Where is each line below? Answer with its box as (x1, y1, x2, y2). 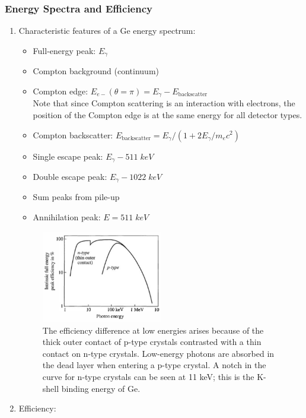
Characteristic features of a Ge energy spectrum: (18, 24, 196, 37)
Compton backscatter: (33, 128, 113, 141)
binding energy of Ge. (61, 382, 141, 394)
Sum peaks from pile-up (33, 191, 120, 203)
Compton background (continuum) (33, 65, 160, 77)
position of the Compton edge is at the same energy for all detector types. (33, 108, 302, 121)
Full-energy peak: (33, 44, 96, 56)
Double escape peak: (33, 170, 107, 182)
